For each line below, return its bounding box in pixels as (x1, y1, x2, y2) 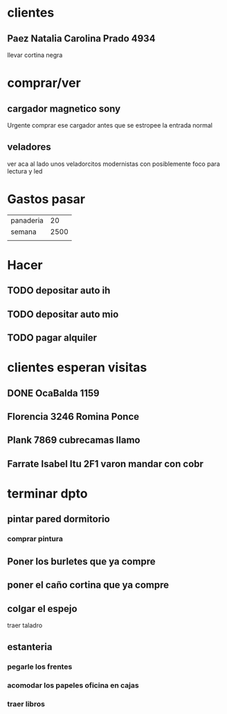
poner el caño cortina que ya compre (7, 579, 170, 591)
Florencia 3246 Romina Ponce (7, 411, 140, 423)
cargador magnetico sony (7, 103, 121, 114)
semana (10, 227, 37, 237)
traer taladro (7, 621, 43, 629)
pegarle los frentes (7, 662, 73, 672)
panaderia (10, 215, 44, 225)
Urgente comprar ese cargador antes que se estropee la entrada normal (7, 121, 213, 129)
